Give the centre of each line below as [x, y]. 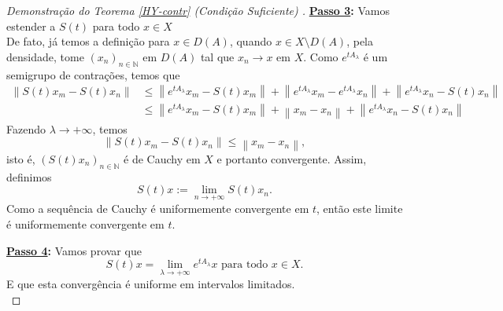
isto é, [21, 158]
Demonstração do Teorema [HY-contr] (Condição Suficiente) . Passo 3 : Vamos [198, 10]
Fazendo [26, 128]
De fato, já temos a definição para [88, 41]
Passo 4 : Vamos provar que [74, 250]
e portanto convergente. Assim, [292, 158]
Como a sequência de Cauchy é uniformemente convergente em [158, 209]
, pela [360, 41]
